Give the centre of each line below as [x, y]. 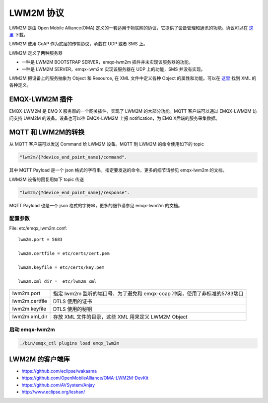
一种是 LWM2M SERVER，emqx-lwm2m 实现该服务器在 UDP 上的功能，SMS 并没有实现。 [113, 69]
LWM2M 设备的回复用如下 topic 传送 [47, 179]
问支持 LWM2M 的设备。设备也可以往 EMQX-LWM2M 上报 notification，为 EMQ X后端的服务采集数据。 [115, 118]
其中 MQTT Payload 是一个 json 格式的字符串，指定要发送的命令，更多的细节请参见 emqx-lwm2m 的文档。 [118, 170]
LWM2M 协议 [37, 13]
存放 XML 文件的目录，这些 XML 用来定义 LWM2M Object [120, 317]
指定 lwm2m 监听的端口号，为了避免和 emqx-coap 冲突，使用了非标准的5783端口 [148, 294]
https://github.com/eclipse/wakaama [59, 371]
